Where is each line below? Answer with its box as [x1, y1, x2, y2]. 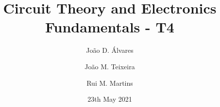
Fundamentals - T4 [45, 17, 174, 37]
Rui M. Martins [86, 77, 133, 88]
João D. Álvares [86, 45, 134, 55]
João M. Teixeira [85, 61, 135, 71]
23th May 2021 [87, 94, 132, 104]
